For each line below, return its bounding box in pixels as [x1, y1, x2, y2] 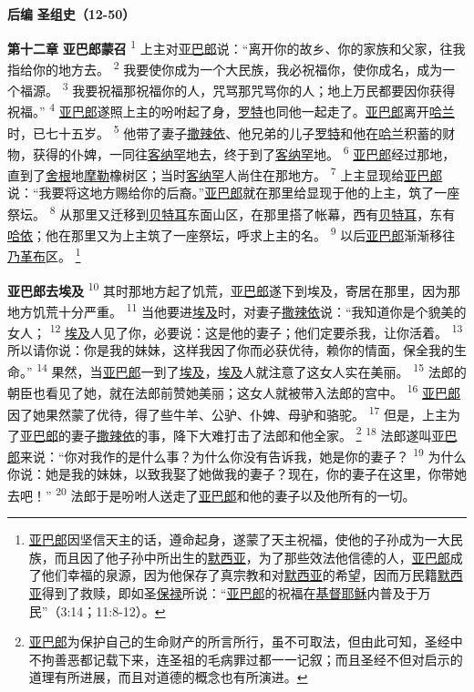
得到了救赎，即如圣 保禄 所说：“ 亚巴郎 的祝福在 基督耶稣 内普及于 [41, 583, 418, 602]
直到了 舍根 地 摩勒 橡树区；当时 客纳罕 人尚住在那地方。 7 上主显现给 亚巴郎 [7, 163, 443, 184]
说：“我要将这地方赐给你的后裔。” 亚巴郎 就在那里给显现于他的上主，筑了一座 [7, 183, 460, 202]
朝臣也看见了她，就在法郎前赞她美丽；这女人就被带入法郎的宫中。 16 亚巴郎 [7, 381, 461, 402]
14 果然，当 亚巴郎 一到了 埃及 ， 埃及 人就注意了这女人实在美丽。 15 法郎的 [36, 360, 467, 381]
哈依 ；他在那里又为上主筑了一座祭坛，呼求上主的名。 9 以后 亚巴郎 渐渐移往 [7, 223, 456, 244]
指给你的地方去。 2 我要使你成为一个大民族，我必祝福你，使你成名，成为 [7, 56, 443, 78]
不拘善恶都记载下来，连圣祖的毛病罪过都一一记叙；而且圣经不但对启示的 [28, 649, 463, 668]
